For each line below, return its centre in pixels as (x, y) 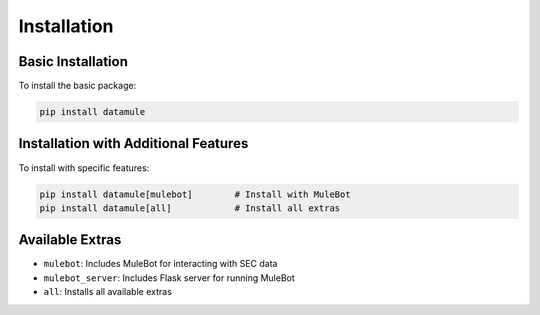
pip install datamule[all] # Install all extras (190, 208)
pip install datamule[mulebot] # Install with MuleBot (195, 194)
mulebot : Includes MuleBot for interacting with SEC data (160, 264)
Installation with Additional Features (133, 143)
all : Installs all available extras (107, 292)
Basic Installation (73, 61)
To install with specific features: (84, 167)
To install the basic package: (77, 86)
